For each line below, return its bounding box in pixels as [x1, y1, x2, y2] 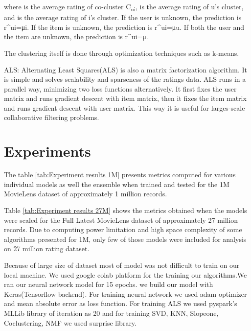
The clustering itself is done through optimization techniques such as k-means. [4, 47, 239, 58]
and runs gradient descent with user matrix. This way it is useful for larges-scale [4, 102, 245, 113]
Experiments [4, 141, 91, 161]
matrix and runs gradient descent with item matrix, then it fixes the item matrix [4, 93, 247, 103]
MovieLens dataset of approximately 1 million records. [4, 189, 167, 199]
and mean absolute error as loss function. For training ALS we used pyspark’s [4, 298, 237, 308]
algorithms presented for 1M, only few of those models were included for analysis [4, 234, 247, 244]
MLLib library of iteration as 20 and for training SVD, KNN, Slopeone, [4, 307, 219, 318]
